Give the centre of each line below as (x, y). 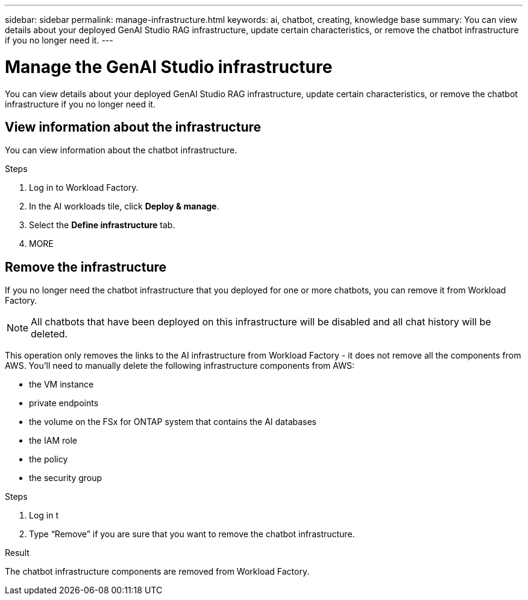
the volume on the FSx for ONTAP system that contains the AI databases (173, 422)
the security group (66, 478)
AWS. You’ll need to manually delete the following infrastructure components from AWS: (180, 366)
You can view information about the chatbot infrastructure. (121, 150)
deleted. (49, 334)
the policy (49, 459)
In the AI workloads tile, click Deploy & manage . (124, 206)
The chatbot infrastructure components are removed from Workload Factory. (157, 572)
